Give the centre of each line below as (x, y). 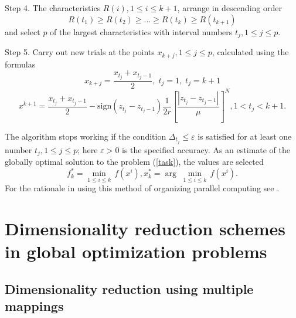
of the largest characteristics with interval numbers (141, 31)
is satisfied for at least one (245, 136)
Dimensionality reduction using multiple (129, 289)
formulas (20, 64)
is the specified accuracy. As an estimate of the (206, 149)
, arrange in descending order (229, 8)
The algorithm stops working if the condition (86, 136)
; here (88, 149)
